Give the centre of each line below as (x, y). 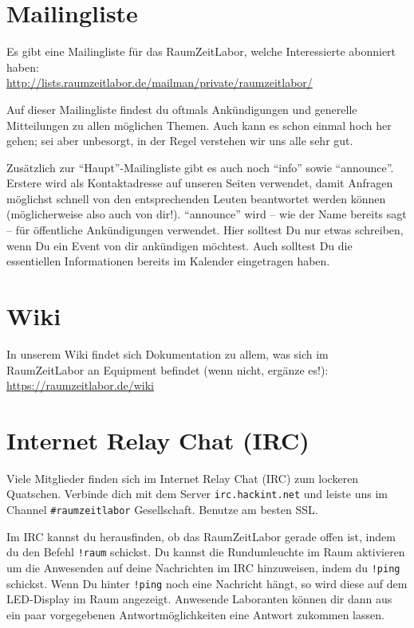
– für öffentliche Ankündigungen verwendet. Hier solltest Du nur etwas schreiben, (205, 230)
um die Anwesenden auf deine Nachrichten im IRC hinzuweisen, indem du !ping (203, 568)
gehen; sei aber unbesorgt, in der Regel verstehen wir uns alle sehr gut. (180, 141)
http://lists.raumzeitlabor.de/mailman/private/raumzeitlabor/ (160, 82)
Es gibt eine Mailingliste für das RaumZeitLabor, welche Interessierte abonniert (201, 51)
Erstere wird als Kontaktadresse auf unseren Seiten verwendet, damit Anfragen (200, 183)
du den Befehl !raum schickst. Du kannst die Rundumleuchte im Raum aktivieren (206, 552)
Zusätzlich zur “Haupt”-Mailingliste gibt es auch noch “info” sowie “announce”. (200, 167)
